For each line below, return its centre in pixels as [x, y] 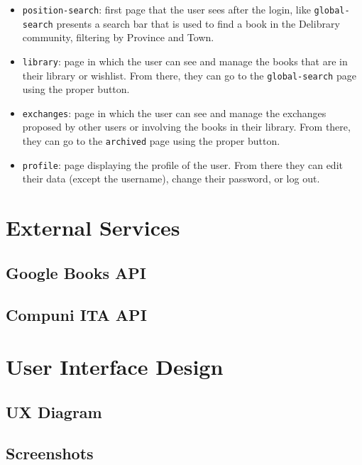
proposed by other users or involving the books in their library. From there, [186, 127]
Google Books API [76, 272]
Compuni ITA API [76, 314]
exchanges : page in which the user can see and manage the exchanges [174, 113]
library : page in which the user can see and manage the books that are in [185, 61]
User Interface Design [115, 367]
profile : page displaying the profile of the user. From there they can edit [182, 164]
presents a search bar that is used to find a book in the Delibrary [198, 23]
